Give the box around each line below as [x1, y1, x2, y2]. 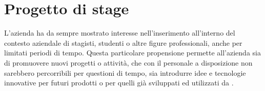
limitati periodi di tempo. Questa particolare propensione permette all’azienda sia [4, 47, 261, 58]
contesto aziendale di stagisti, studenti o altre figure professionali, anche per [4, 37, 242, 48]
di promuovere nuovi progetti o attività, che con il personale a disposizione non [4, 57, 253, 68]
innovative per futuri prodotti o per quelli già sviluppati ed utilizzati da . [4, 77, 234, 88]
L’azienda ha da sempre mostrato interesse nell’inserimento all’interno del [4, 27, 235, 38]
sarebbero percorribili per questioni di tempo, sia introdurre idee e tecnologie [4, 67, 246, 78]
